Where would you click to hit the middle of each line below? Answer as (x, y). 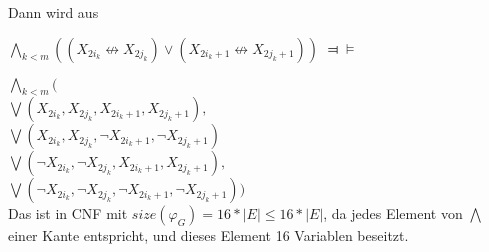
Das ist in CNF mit (68, 213)
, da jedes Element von (393, 213)
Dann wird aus (53, 12)
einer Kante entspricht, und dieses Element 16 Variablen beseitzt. (208, 235)
